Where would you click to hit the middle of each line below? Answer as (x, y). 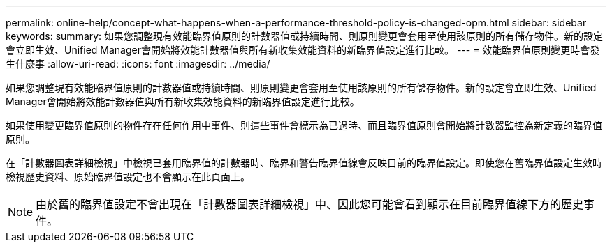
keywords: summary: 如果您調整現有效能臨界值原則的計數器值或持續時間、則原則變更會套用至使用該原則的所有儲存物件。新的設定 (305, 36)
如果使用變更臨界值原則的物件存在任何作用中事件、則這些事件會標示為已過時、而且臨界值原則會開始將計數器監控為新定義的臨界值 (304, 125)
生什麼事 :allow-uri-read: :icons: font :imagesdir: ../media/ (138, 64)
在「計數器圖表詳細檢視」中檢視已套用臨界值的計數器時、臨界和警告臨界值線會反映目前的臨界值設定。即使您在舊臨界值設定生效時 (304, 163)
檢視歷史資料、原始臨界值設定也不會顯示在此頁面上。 (128, 177)
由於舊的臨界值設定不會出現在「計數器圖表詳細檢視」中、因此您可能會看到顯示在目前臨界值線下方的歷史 (310, 204)
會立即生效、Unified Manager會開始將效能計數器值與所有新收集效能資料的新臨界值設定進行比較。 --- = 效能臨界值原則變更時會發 (303, 50)
